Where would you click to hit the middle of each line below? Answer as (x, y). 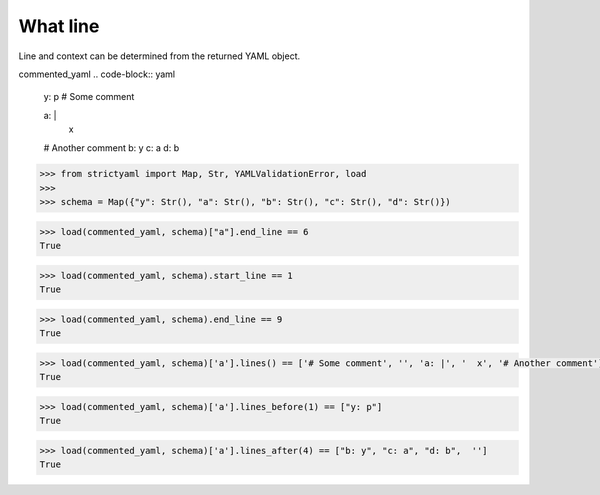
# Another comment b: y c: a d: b (111, 147)
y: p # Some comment (89, 97)
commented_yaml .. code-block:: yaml (96, 74)
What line (59, 26)
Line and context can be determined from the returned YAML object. (159, 56)
